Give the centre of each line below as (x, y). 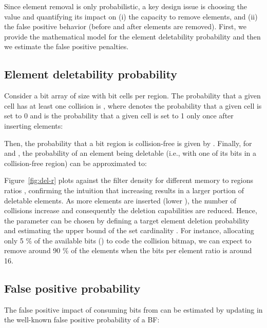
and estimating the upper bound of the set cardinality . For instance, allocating (129, 230)
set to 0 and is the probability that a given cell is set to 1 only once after (119, 116)
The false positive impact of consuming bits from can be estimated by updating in (133, 309)
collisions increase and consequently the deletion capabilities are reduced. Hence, (131, 210)
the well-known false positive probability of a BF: (82, 320)
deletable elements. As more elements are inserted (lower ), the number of (120, 200)
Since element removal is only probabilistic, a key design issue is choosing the (126, 6)
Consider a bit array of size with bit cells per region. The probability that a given (132, 96)
